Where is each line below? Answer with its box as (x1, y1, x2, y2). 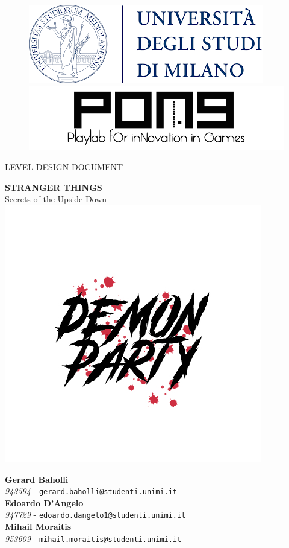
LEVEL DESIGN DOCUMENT (5, 161, 123, 173)
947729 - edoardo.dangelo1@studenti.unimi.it (5, 508, 186, 521)
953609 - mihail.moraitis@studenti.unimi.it (5, 532, 182, 544)
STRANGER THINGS (5, 180, 102, 193)
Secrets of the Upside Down (5, 193, 107, 205)
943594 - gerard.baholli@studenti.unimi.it (5, 485, 178, 497)
